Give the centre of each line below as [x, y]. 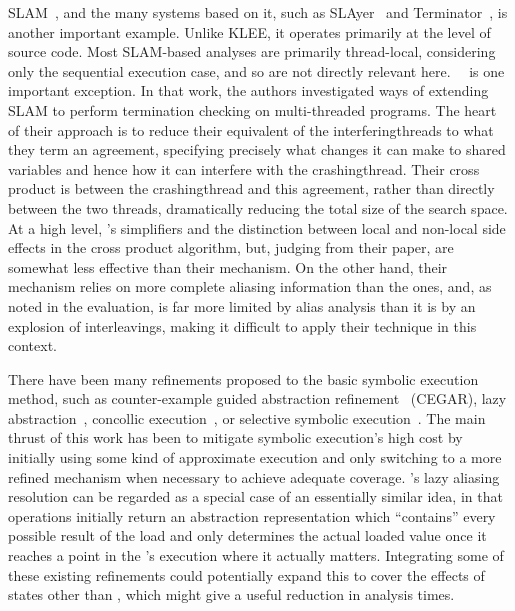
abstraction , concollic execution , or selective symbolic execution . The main [247, 417]
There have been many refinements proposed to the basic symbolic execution [243, 378]
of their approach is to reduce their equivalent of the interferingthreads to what [251, 129]
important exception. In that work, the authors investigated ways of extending [248, 90]
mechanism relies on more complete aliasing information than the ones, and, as [250, 286]
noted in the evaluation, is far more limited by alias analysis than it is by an [242, 305]
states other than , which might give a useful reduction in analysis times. [231, 594]
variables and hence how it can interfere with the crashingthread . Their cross [244, 168]
